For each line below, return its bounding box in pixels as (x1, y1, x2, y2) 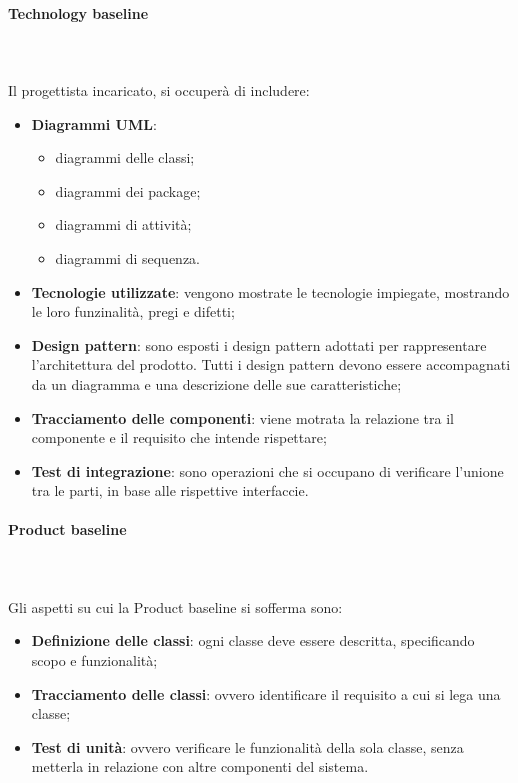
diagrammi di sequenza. (55, 247, 200, 268)
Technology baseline (8, 2, 149, 23)
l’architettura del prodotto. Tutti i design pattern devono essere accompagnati (31, 354, 511, 375)
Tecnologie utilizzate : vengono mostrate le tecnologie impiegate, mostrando (31, 281, 510, 302)
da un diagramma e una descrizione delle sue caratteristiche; (31, 373, 402, 394)
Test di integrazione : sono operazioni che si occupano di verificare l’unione (31, 460, 504, 481)
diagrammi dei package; (55, 180, 201, 201)
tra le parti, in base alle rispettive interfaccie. (31, 480, 309, 501)
